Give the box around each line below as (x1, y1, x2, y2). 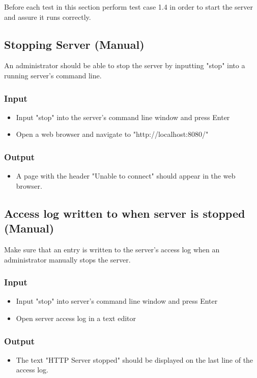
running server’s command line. (4, 70, 102, 80)
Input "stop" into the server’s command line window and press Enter (16, 111, 230, 122)
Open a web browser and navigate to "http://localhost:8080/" (16, 129, 209, 139)
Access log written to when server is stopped (4, 205, 245, 221)
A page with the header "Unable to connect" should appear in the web (16, 170, 236, 181)
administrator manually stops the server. (4, 254, 131, 265)
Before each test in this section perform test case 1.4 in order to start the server (4, 2, 253, 12)
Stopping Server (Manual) (4, 36, 145, 52)
